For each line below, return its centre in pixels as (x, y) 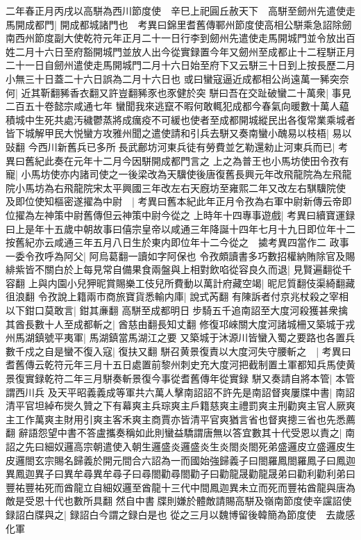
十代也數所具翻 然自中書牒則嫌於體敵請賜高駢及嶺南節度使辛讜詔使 (198, 501)
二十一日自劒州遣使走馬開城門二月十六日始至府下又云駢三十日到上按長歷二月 (180, 65)
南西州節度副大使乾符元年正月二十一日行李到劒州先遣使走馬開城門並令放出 (176, 38)
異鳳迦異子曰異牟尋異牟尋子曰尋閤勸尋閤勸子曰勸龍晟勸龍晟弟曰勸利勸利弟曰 (180, 474)
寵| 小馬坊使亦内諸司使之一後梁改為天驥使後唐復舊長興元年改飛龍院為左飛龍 (179, 174)
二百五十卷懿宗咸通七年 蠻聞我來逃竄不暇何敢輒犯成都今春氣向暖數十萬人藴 (177, 106)
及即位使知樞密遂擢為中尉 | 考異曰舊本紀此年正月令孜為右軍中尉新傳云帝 (174, 201)
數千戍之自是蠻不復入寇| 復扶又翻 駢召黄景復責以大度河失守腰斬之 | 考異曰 (178, 351)
